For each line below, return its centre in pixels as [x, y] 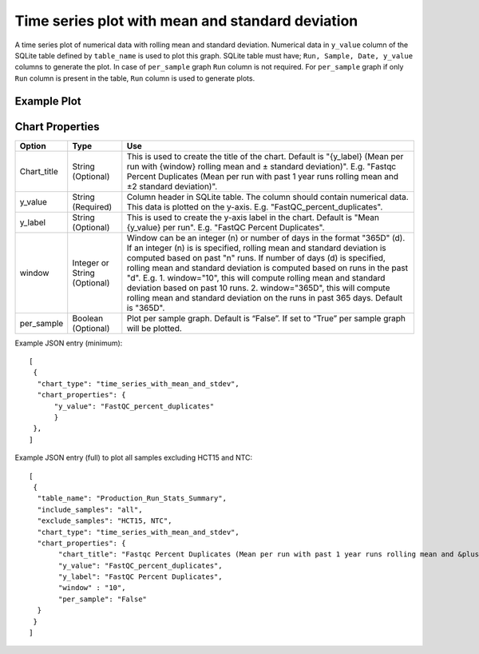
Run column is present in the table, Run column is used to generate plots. [135, 78]
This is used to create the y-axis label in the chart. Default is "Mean [253, 217]
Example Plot [48, 101]
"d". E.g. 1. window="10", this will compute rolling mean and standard [256, 277]
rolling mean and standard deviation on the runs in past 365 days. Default [265, 297]
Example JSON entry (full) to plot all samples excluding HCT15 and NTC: [134, 458]
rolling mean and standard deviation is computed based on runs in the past [267, 268]
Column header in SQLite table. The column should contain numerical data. [267, 197]
